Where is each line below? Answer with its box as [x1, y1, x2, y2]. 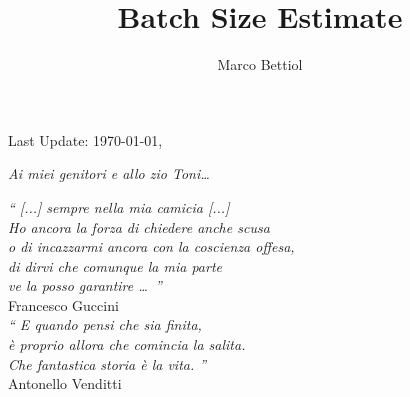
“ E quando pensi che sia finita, [8, 314, 202, 335]
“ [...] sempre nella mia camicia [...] [8, 196, 230, 217]
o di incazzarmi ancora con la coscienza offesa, [8, 236, 295, 257]
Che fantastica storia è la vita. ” [8, 353, 207, 374]
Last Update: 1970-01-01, [8, 129, 163, 150]
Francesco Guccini [8, 294, 119, 315]
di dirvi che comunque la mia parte [8, 255, 223, 276]
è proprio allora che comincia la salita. [8, 334, 246, 355]
